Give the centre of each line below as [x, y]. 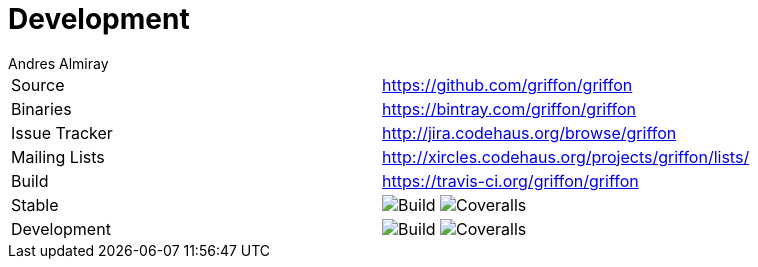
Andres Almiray [58, 63]
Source [38, 84]
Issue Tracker [62, 132]
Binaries [41, 108]
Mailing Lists [58, 156]
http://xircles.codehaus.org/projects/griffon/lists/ [566, 156]
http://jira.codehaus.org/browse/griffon [529, 132]
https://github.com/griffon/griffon [507, 84]
